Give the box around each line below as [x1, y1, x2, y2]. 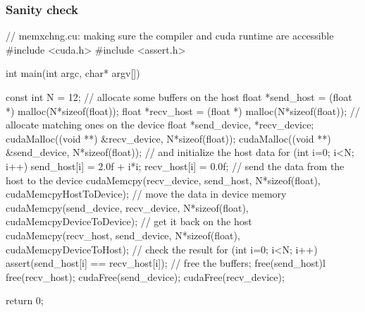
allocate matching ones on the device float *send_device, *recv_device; [6, 117, 314, 132]
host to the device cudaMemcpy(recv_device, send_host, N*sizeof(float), [6, 172, 321, 187]
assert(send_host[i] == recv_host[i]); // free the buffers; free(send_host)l [6, 256, 326, 270]
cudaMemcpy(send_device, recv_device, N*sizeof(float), [6, 200, 249, 215]
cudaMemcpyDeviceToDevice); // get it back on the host [6, 214, 252, 229]
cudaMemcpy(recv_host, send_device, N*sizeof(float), [6, 227, 240, 242]
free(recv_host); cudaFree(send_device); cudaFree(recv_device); [6, 269, 285, 284]
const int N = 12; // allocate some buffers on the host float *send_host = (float [6, 90, 352, 104]
